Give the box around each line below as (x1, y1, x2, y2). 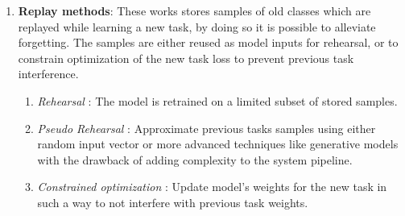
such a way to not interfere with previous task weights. (37, 193, 308, 210)
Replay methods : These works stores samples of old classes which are (18, 2, 371, 19)
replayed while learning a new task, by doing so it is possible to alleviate (18, 18, 376, 35)
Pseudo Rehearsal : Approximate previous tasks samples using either (37, 119, 376, 136)
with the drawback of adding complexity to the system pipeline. (37, 151, 353, 168)
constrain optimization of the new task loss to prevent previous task (18, 49, 354, 66)
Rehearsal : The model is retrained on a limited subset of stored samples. (37, 92, 398, 109)
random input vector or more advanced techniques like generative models (37, 135, 399, 152)
